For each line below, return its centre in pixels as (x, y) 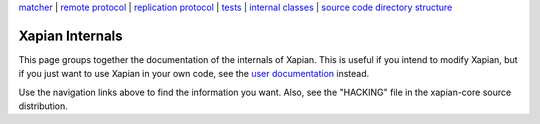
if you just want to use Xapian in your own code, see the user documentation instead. (194, 74)
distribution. (43, 106)
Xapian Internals (71, 35)
